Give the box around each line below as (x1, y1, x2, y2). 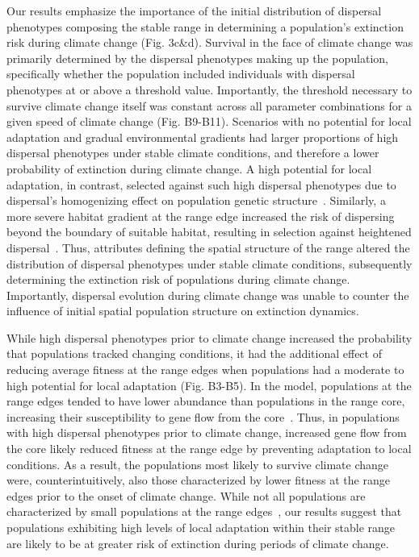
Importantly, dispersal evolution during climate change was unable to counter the (6, 286, 409, 303)
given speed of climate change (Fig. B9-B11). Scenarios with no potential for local (6, 113, 412, 130)
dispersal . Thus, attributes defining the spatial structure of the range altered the (6, 239, 410, 256)
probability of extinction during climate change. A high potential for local (6, 160, 372, 177)
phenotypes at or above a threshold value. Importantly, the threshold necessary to (6, 81, 413, 98)
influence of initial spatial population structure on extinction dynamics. (6, 302, 359, 319)
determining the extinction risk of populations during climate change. (6, 271, 350, 288)
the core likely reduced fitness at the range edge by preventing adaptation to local (6, 440, 412, 457)
